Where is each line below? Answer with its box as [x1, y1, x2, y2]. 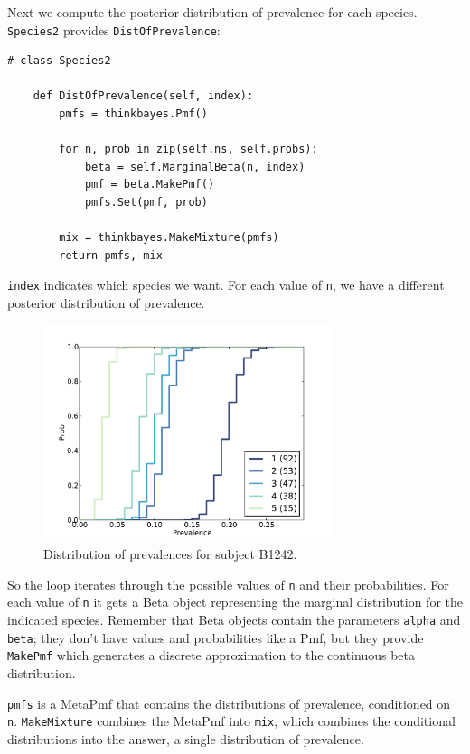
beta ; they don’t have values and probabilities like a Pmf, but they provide [7, 628, 424, 647]
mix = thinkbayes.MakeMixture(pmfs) [59, 231, 279, 245]
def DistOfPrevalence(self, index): [33, 89, 254, 103]
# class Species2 [7, 54, 111, 68]
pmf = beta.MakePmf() [84, 178, 215, 191]
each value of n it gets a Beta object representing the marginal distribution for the [7, 592, 464, 611]
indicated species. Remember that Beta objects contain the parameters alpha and [7, 610, 461, 629]
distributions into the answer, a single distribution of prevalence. [7, 730, 364, 748]
